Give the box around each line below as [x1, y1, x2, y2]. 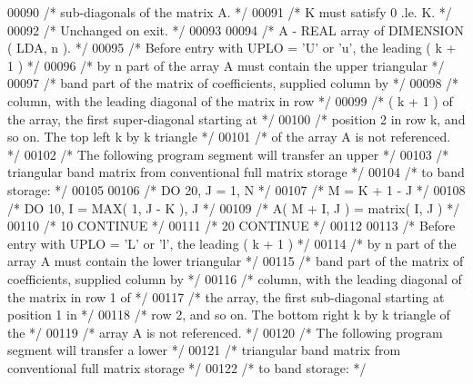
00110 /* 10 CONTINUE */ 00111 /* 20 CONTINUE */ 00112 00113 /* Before [7, 216, 456, 235]
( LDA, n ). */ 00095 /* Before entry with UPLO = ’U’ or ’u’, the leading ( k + [7, 38, 457, 57]
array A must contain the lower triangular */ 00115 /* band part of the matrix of [7, 251, 464, 271]
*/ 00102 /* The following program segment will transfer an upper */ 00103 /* [7, 144, 449, 163]
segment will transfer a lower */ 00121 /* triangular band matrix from [7, 340, 401, 359]
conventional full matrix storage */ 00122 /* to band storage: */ [7, 358, 367, 377]
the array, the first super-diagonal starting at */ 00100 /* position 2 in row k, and [7, 109, 466, 128]
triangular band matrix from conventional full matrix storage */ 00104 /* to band [7, 162, 465, 182]
